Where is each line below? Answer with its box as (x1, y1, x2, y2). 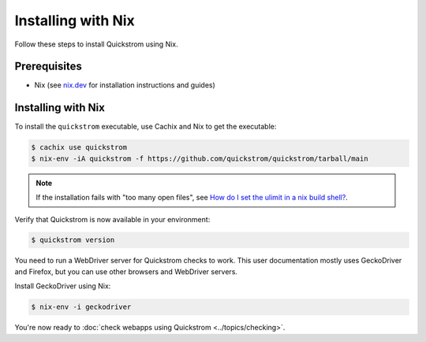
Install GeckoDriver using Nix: (14, 281, 111, 291)
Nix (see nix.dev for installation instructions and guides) (34, 80, 216, 90)
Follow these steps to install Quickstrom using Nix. (14, 39, 179, 49)
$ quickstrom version (31, 236, 115, 244)
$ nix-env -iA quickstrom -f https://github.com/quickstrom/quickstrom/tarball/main (31, 154, 368, 163)
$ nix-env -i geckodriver (31, 303, 132, 311)
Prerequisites (14, 60, 82, 73)
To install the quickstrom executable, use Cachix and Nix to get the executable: (14, 122, 277, 132)
